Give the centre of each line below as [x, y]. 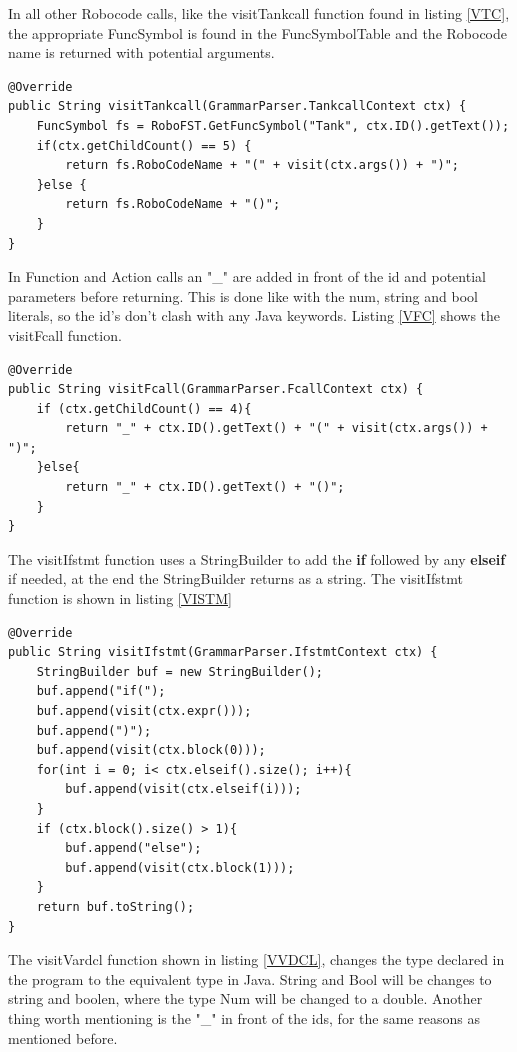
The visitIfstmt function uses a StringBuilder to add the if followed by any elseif [257, 558]
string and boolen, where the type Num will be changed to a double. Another [245, 998]
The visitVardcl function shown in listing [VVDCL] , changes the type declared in [256, 959]
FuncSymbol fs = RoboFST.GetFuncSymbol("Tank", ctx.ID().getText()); [273, 125]
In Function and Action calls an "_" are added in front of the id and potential [247, 276]
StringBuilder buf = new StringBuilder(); [179, 671]
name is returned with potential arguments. [141, 52]
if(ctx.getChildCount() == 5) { [144, 145]
